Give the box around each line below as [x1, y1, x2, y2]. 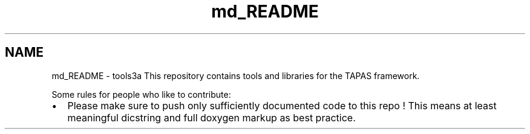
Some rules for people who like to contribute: [51, 89, 231, 100]
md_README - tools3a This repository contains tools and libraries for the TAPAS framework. [51, 70, 420, 81]
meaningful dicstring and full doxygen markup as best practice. [67, 111, 356, 124]
